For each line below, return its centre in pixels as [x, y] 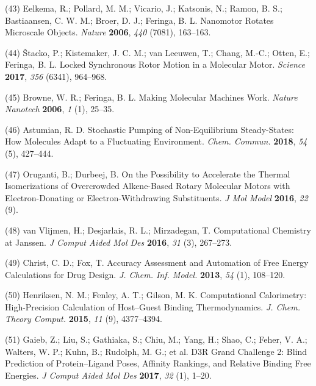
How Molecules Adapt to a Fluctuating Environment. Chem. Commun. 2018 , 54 [156, 141]
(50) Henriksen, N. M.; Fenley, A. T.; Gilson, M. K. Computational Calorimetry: [156, 295]
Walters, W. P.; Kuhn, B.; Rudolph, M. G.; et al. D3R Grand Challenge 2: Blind [156, 351]
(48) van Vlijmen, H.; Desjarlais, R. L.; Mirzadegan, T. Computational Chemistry [158, 230]
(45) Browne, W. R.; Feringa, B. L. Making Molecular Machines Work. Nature [151, 97]
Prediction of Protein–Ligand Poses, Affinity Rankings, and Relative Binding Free [158, 363]
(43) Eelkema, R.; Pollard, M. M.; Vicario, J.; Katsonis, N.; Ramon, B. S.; [144, 8]
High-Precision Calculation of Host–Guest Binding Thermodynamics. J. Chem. [153, 306]
